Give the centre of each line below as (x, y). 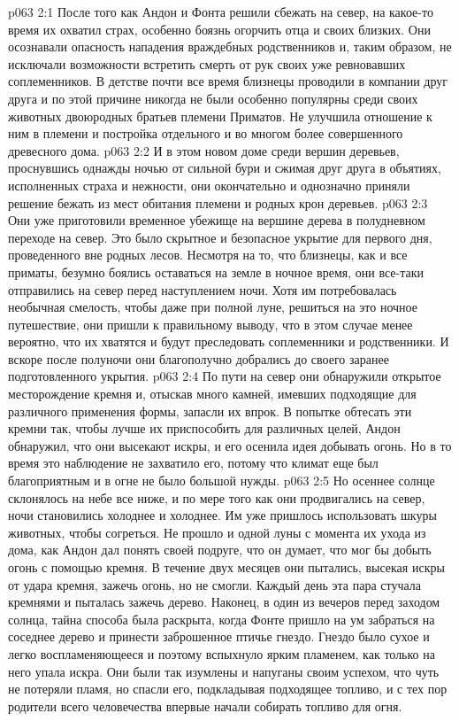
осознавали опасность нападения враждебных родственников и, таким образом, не (230, 47)
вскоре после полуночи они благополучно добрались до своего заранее (199, 358)
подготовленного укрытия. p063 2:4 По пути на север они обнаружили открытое (225, 376)
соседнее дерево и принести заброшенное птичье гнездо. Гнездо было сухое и (219, 636)
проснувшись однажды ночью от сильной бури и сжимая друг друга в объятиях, (225, 168)
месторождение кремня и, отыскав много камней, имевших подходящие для (212, 394)
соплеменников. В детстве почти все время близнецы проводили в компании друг (228, 81)
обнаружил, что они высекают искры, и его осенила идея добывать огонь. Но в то (230, 445)
